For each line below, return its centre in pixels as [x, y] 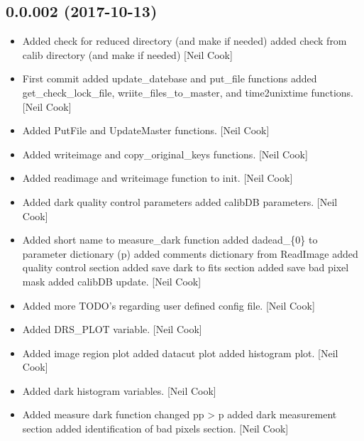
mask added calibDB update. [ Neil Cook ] [112, 281]
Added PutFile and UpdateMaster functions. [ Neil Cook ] [146, 130]
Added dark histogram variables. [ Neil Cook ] [119, 390]
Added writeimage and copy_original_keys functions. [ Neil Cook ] [165, 154]
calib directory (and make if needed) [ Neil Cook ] [127, 54]
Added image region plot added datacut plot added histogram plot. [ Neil [180, 353]
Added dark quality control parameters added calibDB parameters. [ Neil [180, 201]
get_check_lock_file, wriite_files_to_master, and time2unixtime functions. [188, 92]
